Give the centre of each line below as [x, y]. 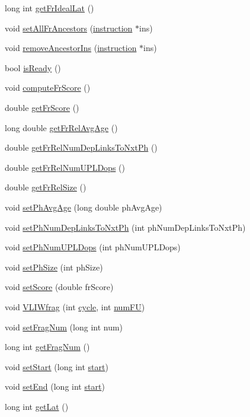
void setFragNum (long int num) [64, 327]
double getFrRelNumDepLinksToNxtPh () [81, 147]
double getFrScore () [42, 107]
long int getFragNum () [47, 347]
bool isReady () [33, 67]
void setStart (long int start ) [57, 366]
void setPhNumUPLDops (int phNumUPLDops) [93, 247]
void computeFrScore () [48, 87]
